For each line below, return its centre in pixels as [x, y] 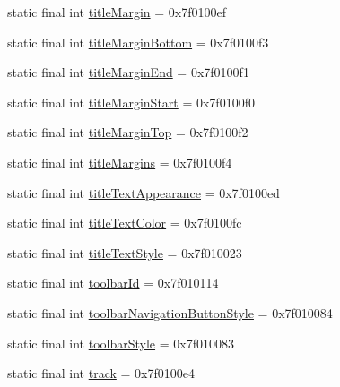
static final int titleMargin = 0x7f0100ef [117, 12]
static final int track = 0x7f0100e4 [101, 373]
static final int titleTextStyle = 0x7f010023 [125, 252]
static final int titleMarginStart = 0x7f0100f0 [131, 102]
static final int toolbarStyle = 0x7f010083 [121, 343]
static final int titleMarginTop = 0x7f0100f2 [128, 132]
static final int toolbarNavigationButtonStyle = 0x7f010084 [170, 312]
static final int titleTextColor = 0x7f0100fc [125, 223]
